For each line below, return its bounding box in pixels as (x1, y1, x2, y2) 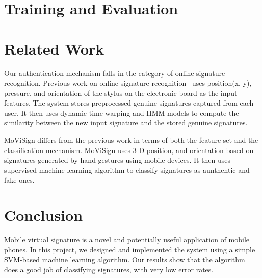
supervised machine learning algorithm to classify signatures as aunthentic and (4, 164, 250, 175)
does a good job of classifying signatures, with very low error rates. (4, 264, 214, 274)
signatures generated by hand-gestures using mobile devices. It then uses (4, 155, 231, 165)
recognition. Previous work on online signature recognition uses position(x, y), (4, 78, 252, 88)
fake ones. (4, 174, 35, 185)
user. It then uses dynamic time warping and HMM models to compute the (4, 107, 239, 118)
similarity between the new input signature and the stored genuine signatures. (4, 117, 248, 128)
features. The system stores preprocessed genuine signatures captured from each (4, 97, 254, 108)
